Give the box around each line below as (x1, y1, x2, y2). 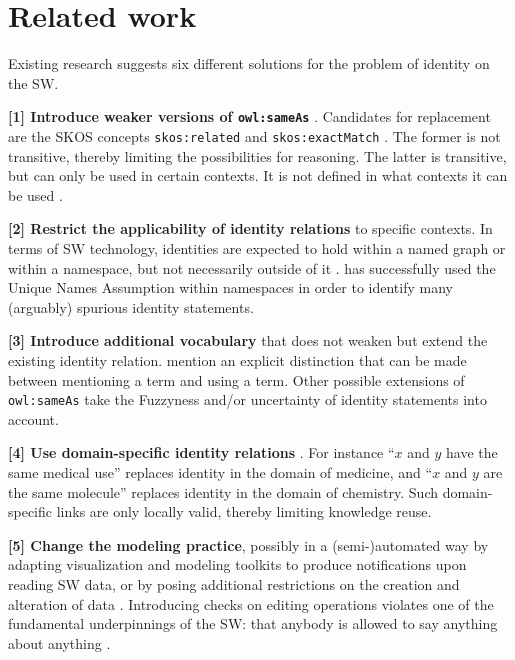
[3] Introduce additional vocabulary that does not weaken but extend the (8, 330, 488, 351)
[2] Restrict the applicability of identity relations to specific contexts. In (8, 218, 493, 239)
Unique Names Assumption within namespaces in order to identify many (8, 277, 453, 298)
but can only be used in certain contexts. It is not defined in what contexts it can (8, 165, 508, 186)
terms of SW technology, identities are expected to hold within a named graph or (8, 238, 506, 258)
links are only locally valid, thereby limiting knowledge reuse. (56, 501, 432, 522)
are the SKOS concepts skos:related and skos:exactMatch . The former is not (8, 125, 501, 146)
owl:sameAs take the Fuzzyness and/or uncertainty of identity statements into (8, 389, 487, 410)
